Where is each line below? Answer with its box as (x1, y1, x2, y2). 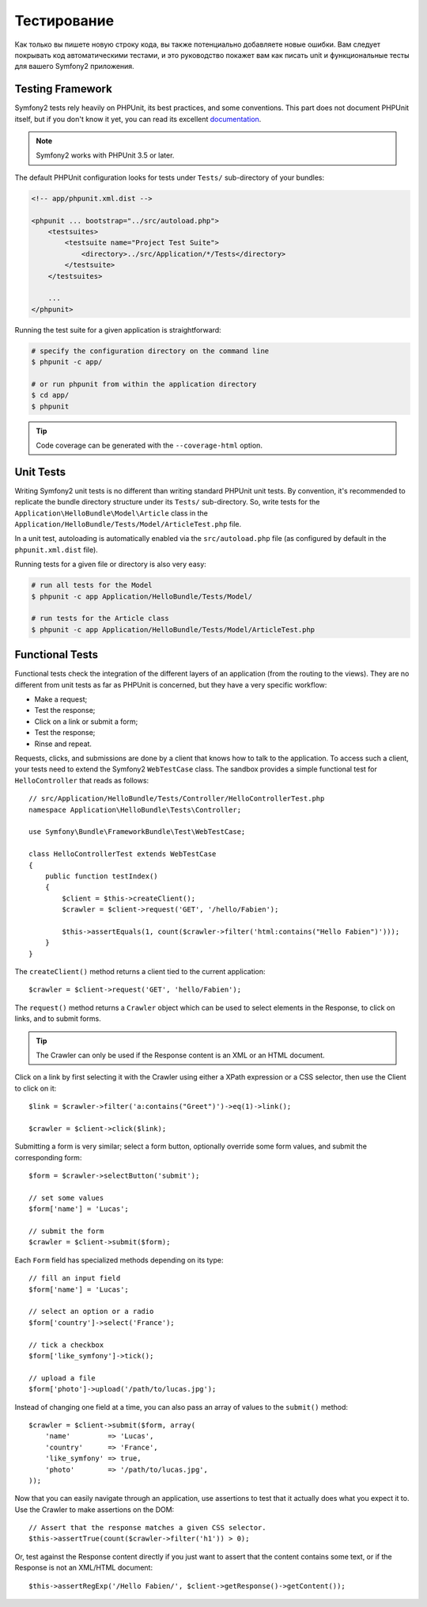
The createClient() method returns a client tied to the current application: (14, 967, 266, 977)
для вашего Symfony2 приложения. (14, 62, 134, 71)
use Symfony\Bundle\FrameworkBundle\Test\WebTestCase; (28, 828, 246, 836)
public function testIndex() (44, 871, 158, 881)
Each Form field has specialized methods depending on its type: (14, 1255, 224, 1265)
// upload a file (28, 1373, 96, 1382)
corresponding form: (14, 1152, 82, 1162)
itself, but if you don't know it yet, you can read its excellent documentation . (14, 114, 262, 124)
